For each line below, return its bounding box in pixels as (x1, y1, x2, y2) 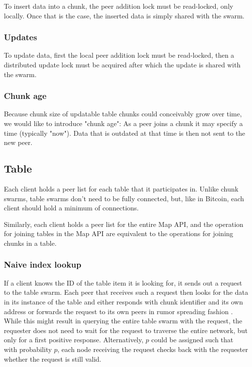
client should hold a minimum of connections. (4, 203, 139, 213)
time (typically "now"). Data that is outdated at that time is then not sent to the (4, 128, 245, 138)
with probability (4, 344, 52, 354)
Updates (4, 31, 37, 43)
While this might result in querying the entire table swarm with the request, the (4, 316, 242, 326)
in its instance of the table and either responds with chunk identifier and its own (4, 296, 243, 306)
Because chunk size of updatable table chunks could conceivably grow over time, (4, 109, 242, 119)
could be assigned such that (151, 335, 234, 345)
